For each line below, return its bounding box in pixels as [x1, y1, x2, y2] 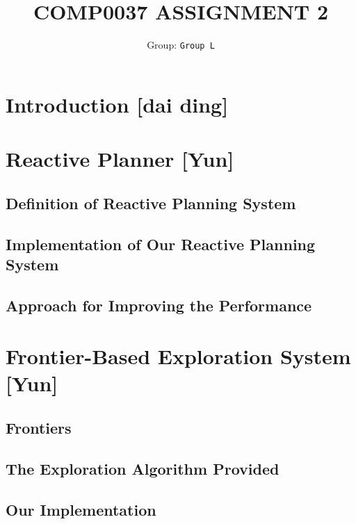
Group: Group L [147, 38, 215, 52]
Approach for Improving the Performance [6, 294, 312, 316]
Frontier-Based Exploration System [6, 342, 351, 370]
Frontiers [6, 417, 72, 439]
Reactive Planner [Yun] [6, 145, 234, 173]
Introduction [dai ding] [6, 90, 229, 118]
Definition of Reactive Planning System [6, 192, 296, 213]
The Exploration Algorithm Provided [6, 457, 280, 479]
